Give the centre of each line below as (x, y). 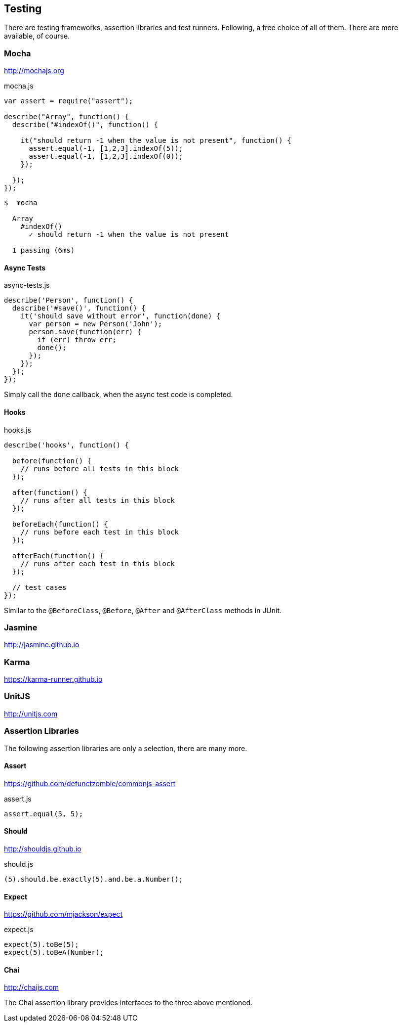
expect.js (19, 930)
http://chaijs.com (32, 987)
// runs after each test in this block (98, 563)
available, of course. (37, 36)
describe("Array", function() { (66, 117)
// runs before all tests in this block (100, 468)
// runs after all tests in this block (98, 500)
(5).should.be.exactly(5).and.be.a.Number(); (94, 879)
